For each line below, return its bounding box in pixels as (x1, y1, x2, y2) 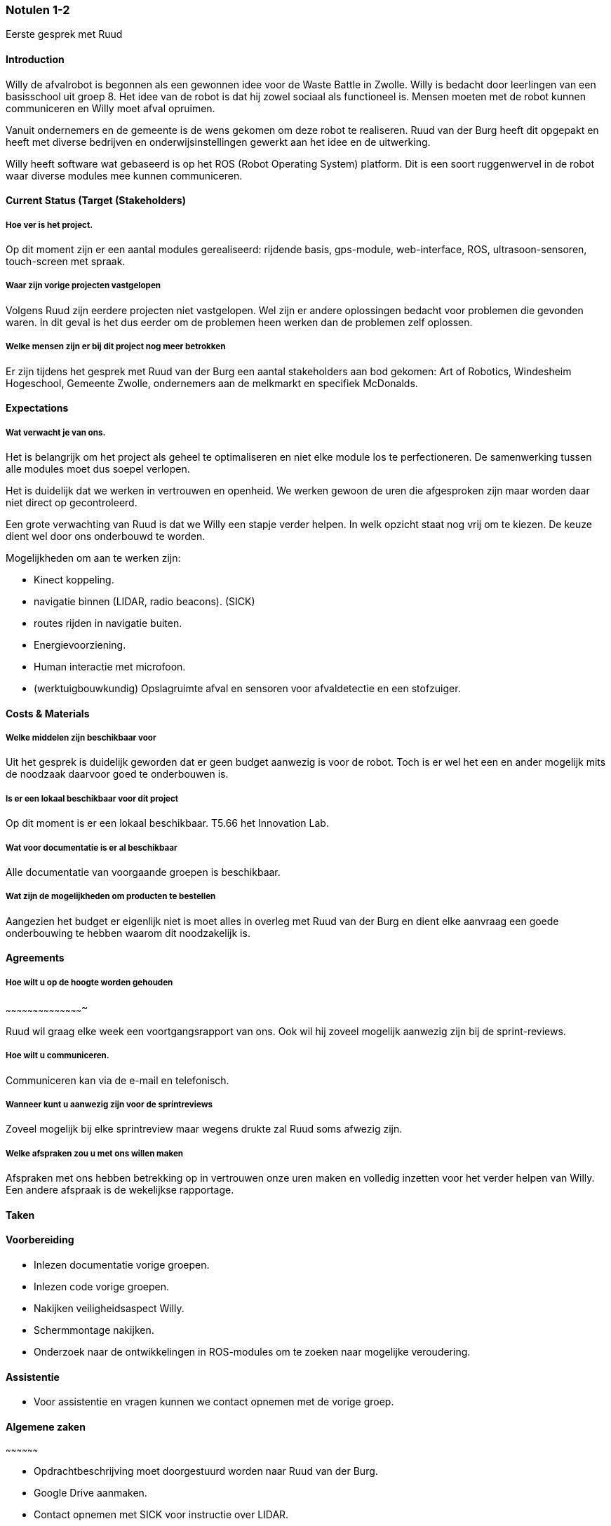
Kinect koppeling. (34, 573, 114, 586)
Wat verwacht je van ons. (6, 427, 106, 438)
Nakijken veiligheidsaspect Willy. (34, 1302, 184, 1315)
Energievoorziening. (34, 638, 126, 651)
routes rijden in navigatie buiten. (34, 616, 182, 629)
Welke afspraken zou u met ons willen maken (6, 1148, 184, 1159)
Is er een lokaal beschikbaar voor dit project (6, 793, 179, 804)
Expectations (6, 402, 69, 414)
